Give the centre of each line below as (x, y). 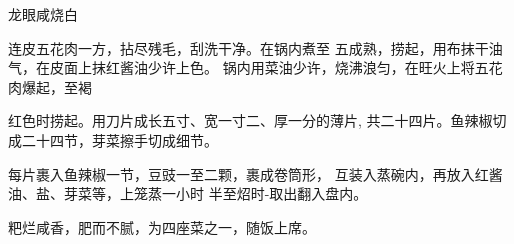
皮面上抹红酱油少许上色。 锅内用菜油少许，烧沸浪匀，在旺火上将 (262, 67)
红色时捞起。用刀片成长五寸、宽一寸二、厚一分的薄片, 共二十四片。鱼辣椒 (250, 120)
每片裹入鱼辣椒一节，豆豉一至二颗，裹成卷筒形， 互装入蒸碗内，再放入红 (248, 173)
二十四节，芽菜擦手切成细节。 (119, 139)
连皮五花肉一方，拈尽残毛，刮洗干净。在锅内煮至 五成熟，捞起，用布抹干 (248, 47)
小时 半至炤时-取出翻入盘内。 (271, 193)
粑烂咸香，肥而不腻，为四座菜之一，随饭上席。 (162, 226)
